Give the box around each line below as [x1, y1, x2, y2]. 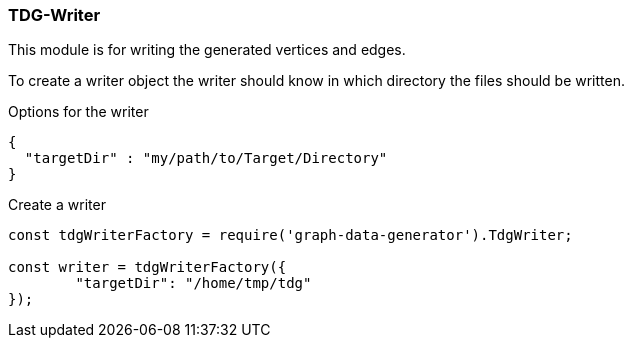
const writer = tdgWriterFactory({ [8, 259, 287, 276]
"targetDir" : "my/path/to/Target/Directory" [24, 150, 388, 167]
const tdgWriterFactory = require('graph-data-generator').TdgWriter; [8, 227, 573, 244]
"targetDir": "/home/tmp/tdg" [75, 275, 312, 292]
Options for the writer [8, 103, 149, 121]
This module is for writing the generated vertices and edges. [8, 41, 406, 59]
